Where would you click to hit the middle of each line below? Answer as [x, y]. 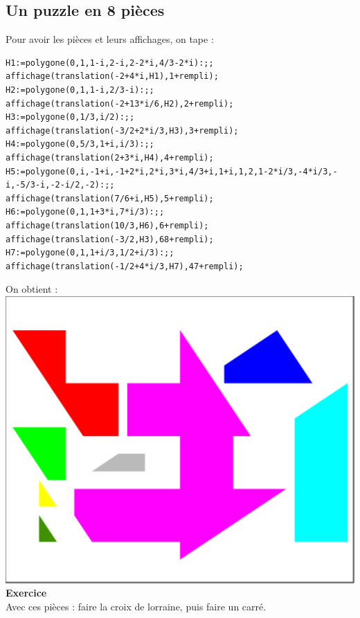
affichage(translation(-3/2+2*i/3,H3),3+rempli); [122, 130]
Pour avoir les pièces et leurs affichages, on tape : [110, 39]
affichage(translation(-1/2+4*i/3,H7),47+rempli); [125, 266]
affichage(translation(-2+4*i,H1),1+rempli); [112, 76]
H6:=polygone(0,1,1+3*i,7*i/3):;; [85, 212]
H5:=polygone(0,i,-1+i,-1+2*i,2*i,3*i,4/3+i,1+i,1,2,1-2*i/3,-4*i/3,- [172, 171]
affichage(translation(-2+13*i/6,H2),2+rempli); [120, 103]
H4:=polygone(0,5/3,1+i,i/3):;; [80, 144]
